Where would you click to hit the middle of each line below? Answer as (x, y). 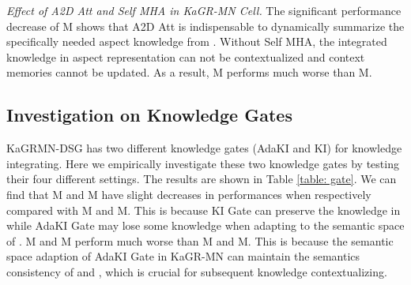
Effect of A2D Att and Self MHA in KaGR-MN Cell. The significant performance (204, 10)
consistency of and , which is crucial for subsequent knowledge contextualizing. (197, 271)
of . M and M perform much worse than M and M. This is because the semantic (200, 240)
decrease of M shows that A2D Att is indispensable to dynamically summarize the (205, 26)
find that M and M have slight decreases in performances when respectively (189, 194)
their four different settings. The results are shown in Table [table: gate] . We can (202, 179)
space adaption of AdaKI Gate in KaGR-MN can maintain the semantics (183, 256)
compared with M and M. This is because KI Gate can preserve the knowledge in (204, 210)
